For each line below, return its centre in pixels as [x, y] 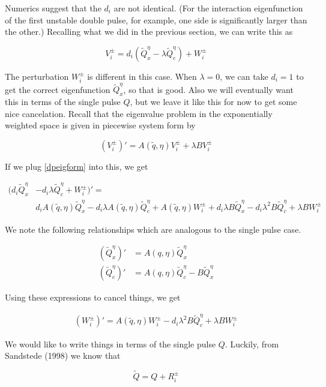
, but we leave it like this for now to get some [213, 102]
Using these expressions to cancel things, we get [93, 297]
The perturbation [37, 76]
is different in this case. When [142, 76]
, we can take [244, 76]
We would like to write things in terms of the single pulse [110, 343]
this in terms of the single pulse [63, 102]
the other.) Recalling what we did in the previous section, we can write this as [149, 31]
